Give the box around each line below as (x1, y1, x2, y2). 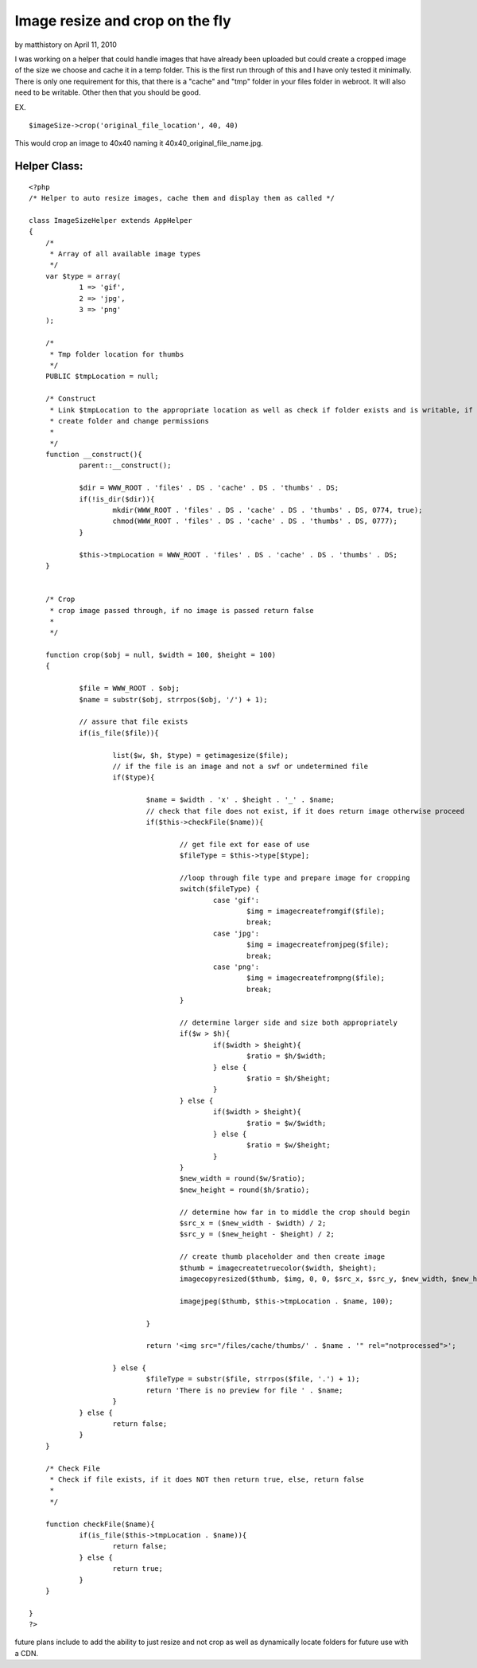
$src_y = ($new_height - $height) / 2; (179, 1230, 335, 1239)
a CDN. (14, 1648, 39, 1658)
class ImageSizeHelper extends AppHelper (29, 216, 192, 225)
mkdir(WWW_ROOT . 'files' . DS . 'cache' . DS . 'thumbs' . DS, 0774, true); (112, 506, 423, 515)
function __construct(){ (45, 450, 142, 459)
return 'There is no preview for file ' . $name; (145, 1385, 343, 1395)
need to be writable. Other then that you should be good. (14, 88, 201, 97)
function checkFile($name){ (45, 1519, 155, 1529)
